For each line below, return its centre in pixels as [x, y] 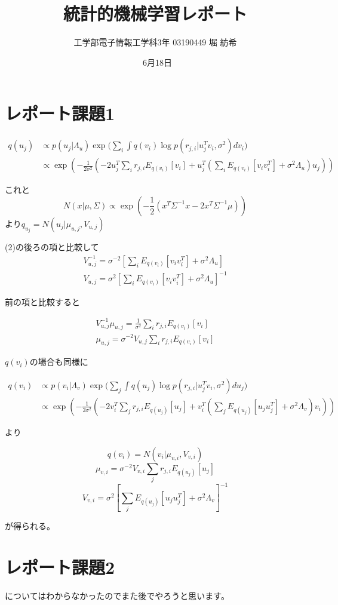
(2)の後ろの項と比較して [52, 247]
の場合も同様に [59, 362]
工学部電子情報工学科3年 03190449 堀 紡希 [155, 42]
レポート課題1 [60, 113]
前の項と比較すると [42, 301]
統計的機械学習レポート [155, 13]
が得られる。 [30, 526]
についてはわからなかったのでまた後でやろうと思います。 [117, 595]
